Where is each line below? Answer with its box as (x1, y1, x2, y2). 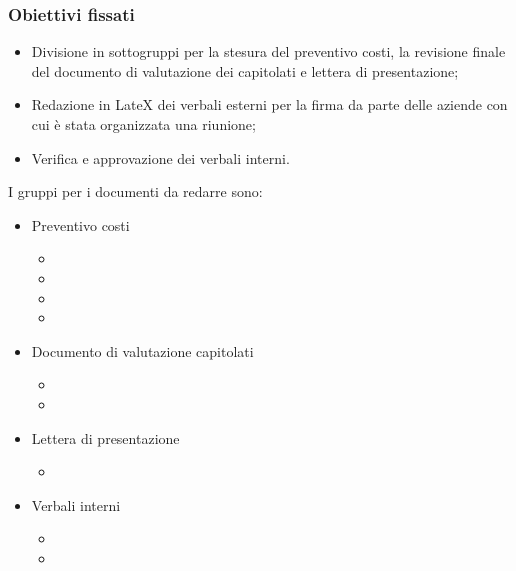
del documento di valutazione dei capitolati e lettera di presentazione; (31, 60, 459, 81)
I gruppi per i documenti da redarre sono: (8, 181, 263, 202)
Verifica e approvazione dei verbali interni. (31, 147, 290, 168)
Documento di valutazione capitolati (31, 340, 254, 361)
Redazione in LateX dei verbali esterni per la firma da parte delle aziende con (31, 94, 508, 115)
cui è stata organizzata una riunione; (31, 114, 256, 134)
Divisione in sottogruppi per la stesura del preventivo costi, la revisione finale (31, 41, 506, 62)
